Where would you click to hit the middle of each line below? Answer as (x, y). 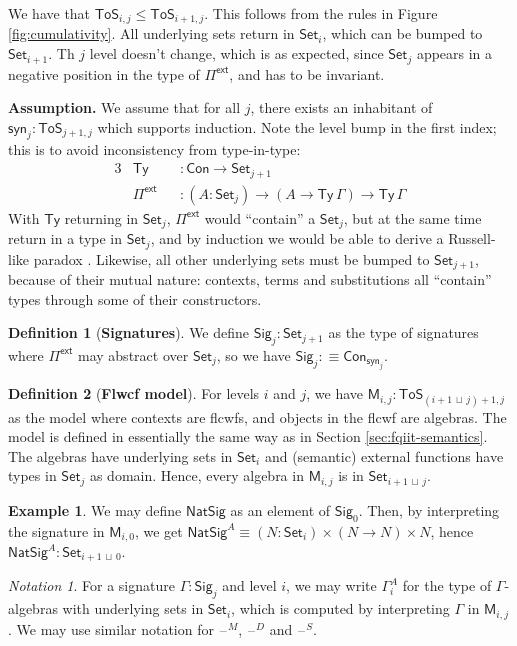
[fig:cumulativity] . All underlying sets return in (151, 33)
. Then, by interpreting (429, 509)
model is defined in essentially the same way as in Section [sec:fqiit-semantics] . (248, 436)
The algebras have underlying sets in (120, 455)
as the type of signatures (403, 332)
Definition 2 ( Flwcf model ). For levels (134, 393)
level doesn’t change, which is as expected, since (236, 53)
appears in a (454, 53)
